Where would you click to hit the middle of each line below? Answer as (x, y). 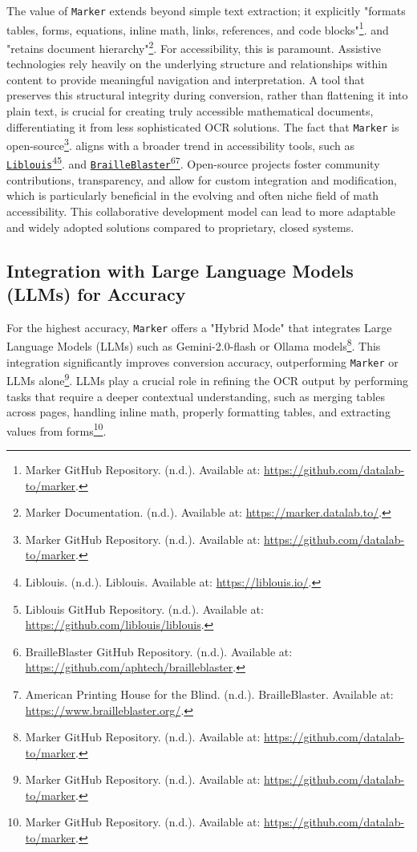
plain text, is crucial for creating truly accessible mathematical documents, (190, 110)
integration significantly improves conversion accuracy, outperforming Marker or (202, 361)
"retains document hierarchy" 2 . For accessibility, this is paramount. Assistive (194, 47)
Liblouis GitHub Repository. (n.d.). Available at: (144, 609)
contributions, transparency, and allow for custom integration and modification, (202, 179)
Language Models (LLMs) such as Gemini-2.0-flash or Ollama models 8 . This (194, 345)
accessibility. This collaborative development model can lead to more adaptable (201, 211)
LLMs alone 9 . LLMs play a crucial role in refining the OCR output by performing (208, 379)
